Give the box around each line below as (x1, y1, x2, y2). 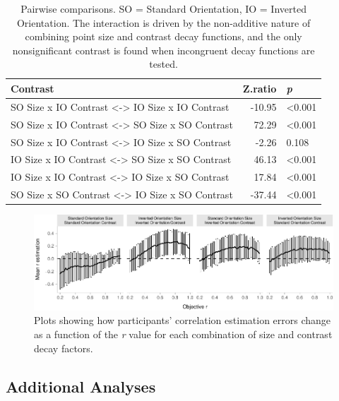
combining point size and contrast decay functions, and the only (25, 29, 302, 44)
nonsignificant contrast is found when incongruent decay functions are (12, 42, 315, 57)
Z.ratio (242, 80, 277, 95)
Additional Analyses (6, 375, 156, 397)
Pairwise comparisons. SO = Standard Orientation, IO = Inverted (20, 1, 307, 16)
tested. (149, 56, 178, 71)
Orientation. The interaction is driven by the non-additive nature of (16, 15, 311, 30)
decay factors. (34, 340, 93, 355)
